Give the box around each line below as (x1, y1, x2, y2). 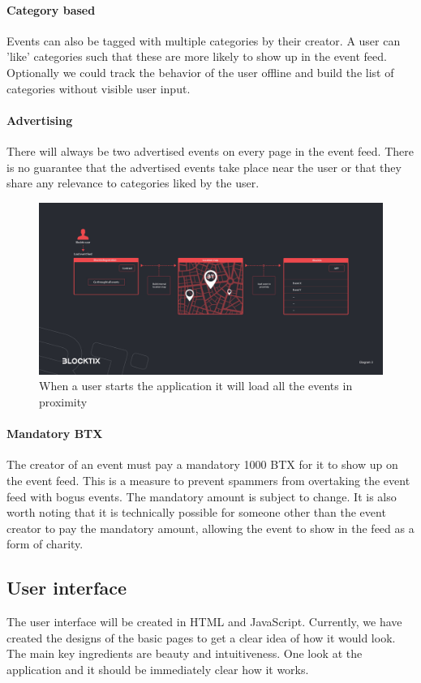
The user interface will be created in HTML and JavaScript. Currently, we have (6, 613, 402, 630)
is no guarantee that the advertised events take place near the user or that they (6, 158, 402, 175)
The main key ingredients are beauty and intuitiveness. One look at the (6, 645, 363, 662)
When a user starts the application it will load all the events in (39, 377, 353, 394)
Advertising (6, 111, 73, 128)
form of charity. (6, 535, 84, 552)
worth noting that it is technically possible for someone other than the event (6, 504, 386, 521)
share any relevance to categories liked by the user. (6, 174, 260, 191)
